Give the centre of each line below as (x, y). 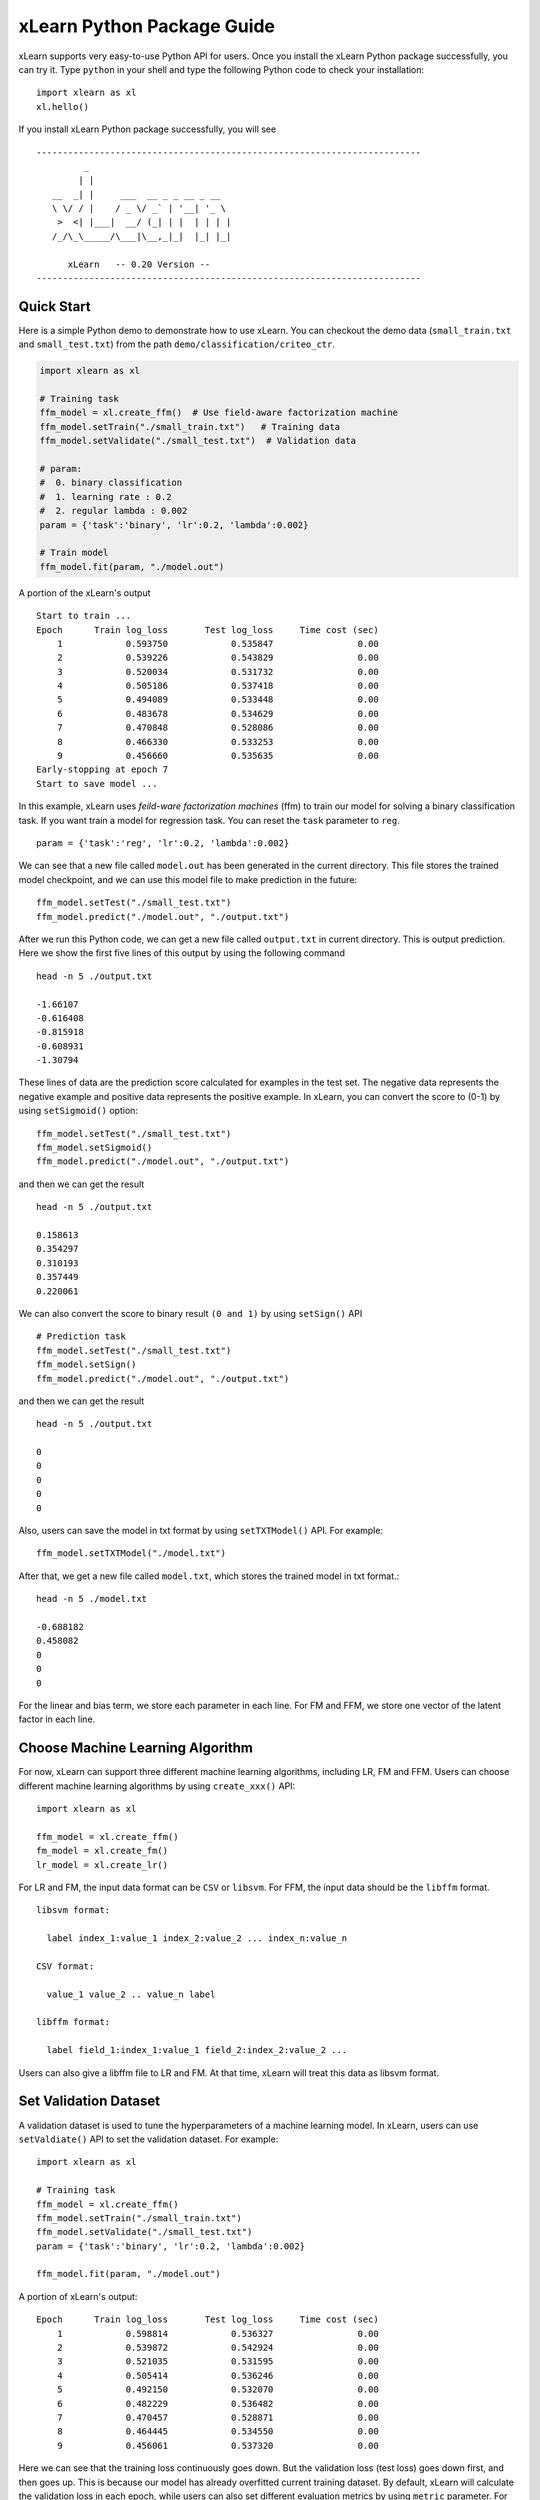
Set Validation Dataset (89, 2101)
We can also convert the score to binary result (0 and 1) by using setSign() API (190, 1313)
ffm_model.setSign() (86, 1364)
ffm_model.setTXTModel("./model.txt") (131, 1553)
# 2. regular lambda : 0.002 (113, 511)
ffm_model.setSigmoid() (94, 1148)
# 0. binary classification (111, 483)
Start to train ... (84, 616)
